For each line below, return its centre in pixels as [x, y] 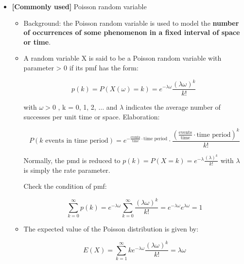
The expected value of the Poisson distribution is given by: [111, 229]
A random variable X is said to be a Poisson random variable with [122, 58]
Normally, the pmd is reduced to [72, 160]
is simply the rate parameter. [67, 170]
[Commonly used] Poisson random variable [79, 6]
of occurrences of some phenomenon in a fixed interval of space [132, 32]
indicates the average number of [173, 107]
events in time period [77, 141]
